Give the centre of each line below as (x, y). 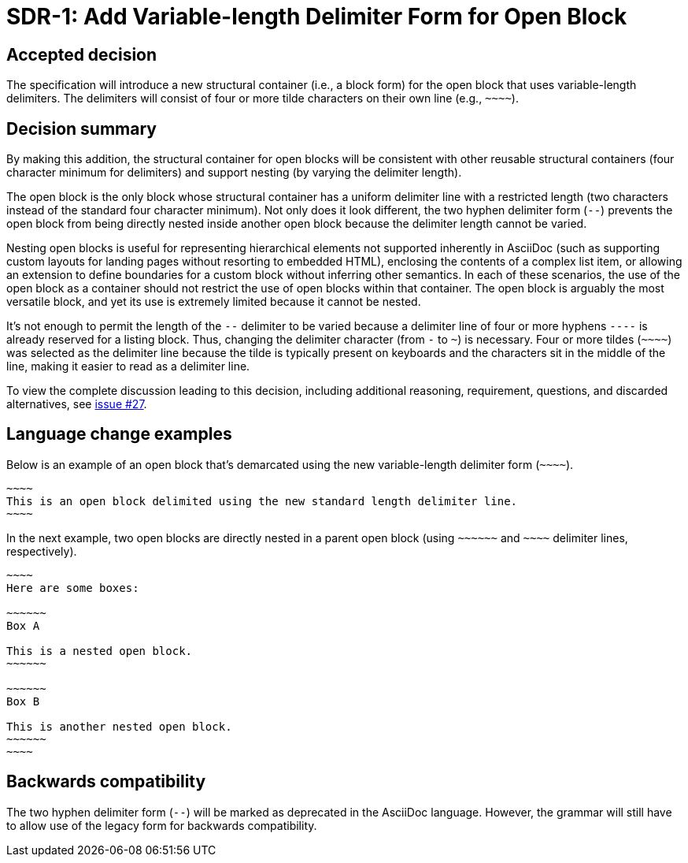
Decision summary (81, 128)
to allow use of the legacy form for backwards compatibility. (162, 825)
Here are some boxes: (73, 588)
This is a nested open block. (100, 651)
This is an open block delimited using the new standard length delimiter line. (262, 501)
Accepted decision (82, 54)
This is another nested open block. (119, 726)
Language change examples (119, 434)
